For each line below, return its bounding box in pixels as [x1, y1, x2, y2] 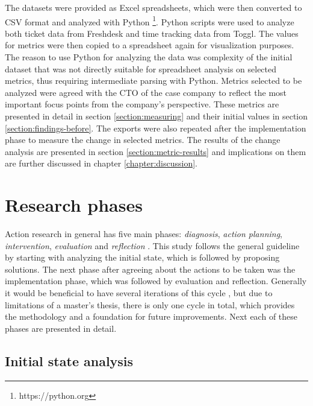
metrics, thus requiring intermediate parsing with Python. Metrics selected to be [5, 74, 302, 87]
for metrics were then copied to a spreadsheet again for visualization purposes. [5, 39, 294, 51]
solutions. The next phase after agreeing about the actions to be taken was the [5, 262, 296, 275]
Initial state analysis [5, 351, 134, 370]
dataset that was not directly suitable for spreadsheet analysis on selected [5, 62, 277, 75]
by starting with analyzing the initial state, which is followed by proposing [5, 251, 280, 264]
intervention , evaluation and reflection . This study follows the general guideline [5, 239, 300, 252]
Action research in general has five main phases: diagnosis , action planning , [5, 227, 283, 240]
